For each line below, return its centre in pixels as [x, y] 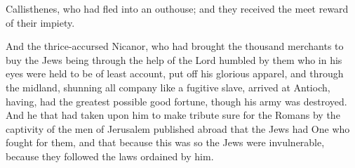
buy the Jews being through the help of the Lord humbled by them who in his [174, 59]
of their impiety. [40, 22]
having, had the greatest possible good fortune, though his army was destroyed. [176, 101]
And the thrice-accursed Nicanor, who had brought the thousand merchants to [175, 46]
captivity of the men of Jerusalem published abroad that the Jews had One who [178, 128]
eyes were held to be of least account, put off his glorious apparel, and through [175, 73]
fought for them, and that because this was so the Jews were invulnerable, [165, 142]
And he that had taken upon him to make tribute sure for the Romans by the [173, 115]
